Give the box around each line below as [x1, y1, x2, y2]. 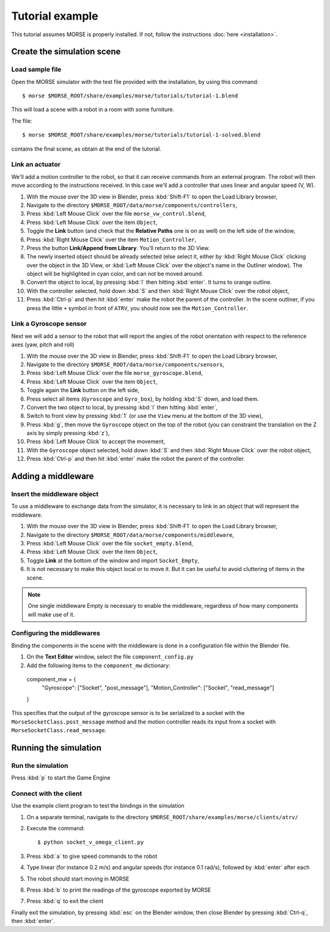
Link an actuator [11, 160, 61, 169]
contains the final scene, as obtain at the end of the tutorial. [11, 145, 161, 153]
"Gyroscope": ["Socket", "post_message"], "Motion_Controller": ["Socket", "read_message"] [42, 684, 274, 692]
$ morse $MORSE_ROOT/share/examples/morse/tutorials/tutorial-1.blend [22, 93, 238, 99]
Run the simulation [11, 761, 68, 770]
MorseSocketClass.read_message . [11, 726, 107, 733]
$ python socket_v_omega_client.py [37, 839, 144, 846]
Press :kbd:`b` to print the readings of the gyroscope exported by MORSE [26, 886, 211, 894]
